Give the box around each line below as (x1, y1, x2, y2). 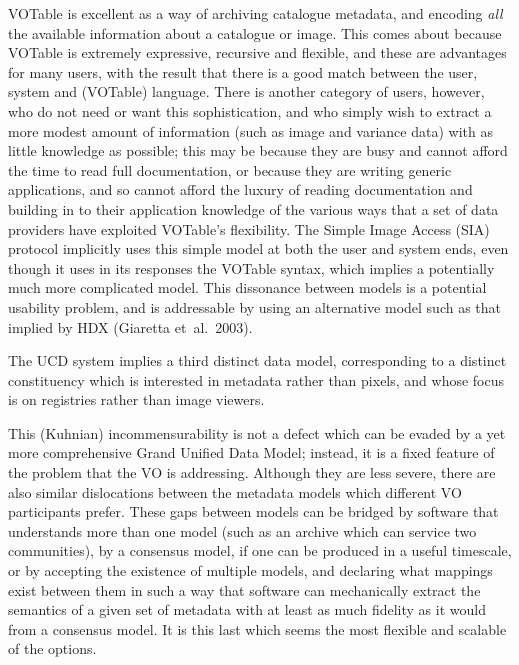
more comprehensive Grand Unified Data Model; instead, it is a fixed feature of (8, 442, 495, 463)
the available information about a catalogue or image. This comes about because (8, 22, 502, 43)
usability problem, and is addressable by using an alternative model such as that (8, 296, 502, 317)
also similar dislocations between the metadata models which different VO (8, 481, 462, 502)
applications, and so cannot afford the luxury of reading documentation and (8, 179, 473, 200)
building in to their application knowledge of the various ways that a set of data (8, 198, 499, 219)
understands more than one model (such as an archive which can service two (8, 520, 477, 541)
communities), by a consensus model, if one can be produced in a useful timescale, (8, 540, 512, 561)
